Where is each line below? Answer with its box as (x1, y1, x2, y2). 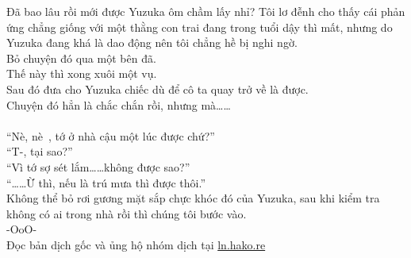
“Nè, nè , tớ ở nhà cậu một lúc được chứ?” (6, 127, 215, 144)
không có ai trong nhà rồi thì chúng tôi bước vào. (6, 205, 247, 221)
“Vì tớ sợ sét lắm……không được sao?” (6, 158, 190, 175)
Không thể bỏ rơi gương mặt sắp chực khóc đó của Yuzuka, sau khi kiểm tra (6, 190, 380, 206)
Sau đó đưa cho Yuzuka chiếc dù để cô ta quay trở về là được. (6, 80, 309, 97)
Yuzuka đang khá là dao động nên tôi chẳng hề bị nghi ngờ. (6, 34, 298, 51)
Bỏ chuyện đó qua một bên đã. (6, 49, 156, 66)
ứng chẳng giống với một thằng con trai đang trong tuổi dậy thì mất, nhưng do (6, 18, 393, 35)
